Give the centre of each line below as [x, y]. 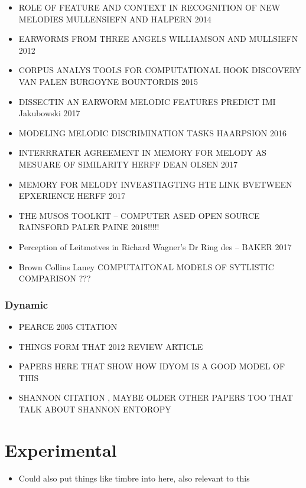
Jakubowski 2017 [49, 113]
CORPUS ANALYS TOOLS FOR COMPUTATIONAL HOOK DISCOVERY [160, 70]
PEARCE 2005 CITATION [68, 326]
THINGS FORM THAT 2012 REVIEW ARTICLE [111, 346]
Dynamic [27, 304]
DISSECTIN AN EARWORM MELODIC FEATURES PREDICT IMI [147, 101]
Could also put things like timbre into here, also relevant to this [134, 478]
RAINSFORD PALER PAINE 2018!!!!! [89, 227]
